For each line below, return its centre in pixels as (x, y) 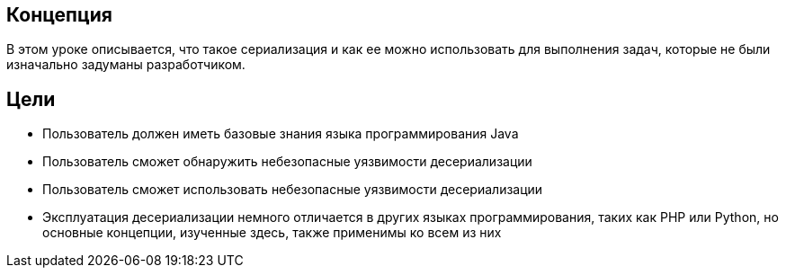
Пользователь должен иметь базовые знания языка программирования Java (281, 134)
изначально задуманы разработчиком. (126, 65)
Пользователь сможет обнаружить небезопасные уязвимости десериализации (287, 162)
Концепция (59, 15)
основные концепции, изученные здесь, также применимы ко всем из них (272, 233)
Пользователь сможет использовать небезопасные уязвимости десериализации (293, 190)
